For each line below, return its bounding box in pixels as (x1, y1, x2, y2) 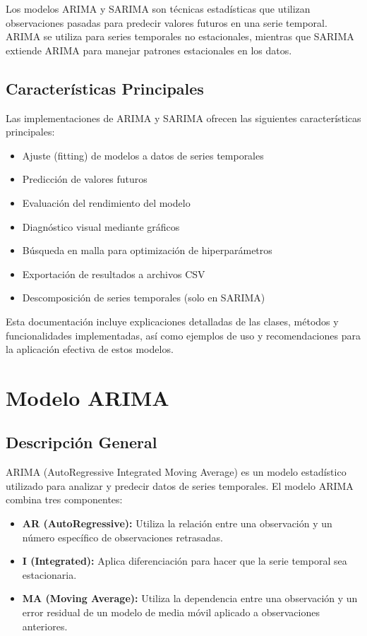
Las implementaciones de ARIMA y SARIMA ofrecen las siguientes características (6, 110, 361, 125)
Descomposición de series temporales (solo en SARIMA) (22, 290, 265, 305)
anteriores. (22, 618, 68, 633)
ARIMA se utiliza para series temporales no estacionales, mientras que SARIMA (6, 29, 354, 44)
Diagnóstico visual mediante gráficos (22, 219, 180, 234)
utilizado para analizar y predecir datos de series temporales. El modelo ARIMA (6, 478, 354, 493)
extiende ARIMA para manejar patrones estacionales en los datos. (6, 42, 292, 57)
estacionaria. (22, 567, 77, 582)
